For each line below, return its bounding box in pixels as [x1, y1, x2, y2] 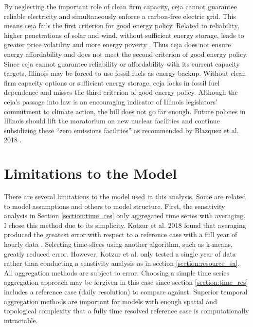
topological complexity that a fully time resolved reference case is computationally [4, 306, 249, 316]
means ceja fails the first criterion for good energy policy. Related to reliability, [4, 20, 239, 31]
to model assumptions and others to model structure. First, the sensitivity [4, 201, 225, 211]
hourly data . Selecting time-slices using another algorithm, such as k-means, [4, 239, 233, 249]
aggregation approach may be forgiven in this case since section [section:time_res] [4, 277, 248, 287]
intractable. [4, 315, 38, 325]
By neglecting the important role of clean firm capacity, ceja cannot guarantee [4, 1, 237, 11]
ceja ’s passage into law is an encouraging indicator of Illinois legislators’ [4, 96, 217, 106]
